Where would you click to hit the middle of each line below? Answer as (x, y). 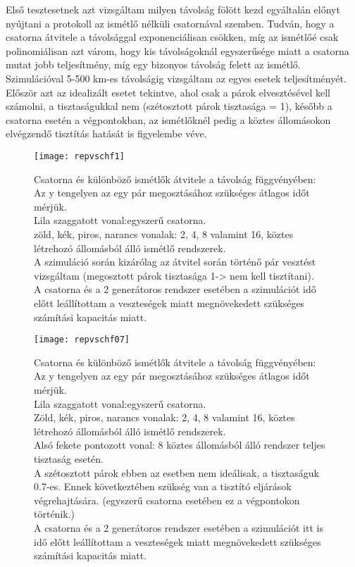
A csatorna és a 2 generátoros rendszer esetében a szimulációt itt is (179, 527)
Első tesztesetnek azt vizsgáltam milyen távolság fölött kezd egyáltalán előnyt (173, 9)
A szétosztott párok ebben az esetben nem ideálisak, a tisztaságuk (176, 472)
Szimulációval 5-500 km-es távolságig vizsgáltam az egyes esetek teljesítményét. (176, 78)
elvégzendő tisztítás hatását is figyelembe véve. (106, 133)
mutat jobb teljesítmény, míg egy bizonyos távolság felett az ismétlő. (153, 64)
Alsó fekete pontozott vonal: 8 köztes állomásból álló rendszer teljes (180, 445)
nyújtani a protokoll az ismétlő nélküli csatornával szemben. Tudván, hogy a (170, 23)
